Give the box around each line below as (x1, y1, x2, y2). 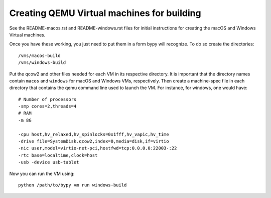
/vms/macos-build (18, 52, 61, 58)
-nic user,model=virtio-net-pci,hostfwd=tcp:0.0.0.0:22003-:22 (18, 145, 177, 151)
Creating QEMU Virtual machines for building (9, 7, 201, 18)
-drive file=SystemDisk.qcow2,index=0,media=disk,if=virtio (18, 138, 169, 144)
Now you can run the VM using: (9, 170, 75, 176)
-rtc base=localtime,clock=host (18, 152, 98, 158)
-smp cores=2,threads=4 (18, 103, 77, 109)
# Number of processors (18, 96, 77, 102)
